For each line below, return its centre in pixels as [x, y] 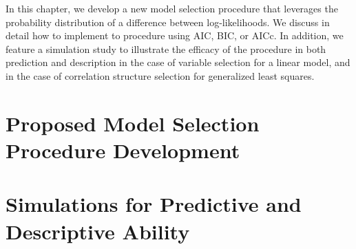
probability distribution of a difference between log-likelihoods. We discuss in [168, 22]
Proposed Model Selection [133, 123]
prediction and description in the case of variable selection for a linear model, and [178, 62]
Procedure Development [123, 150]
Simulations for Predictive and [154, 204]
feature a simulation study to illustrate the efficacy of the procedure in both [166, 48]
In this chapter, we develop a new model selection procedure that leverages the [172, 8]
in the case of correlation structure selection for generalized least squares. [160, 75]
